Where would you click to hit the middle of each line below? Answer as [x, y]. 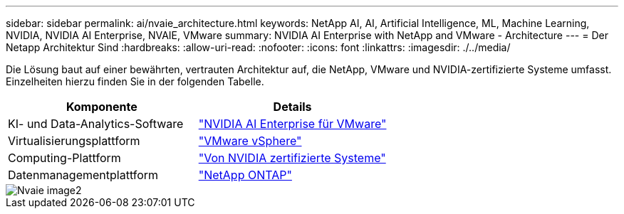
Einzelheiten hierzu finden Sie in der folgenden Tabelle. [135, 81]
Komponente [102, 107]
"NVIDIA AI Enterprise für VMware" [292, 124]
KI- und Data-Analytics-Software [96, 124]
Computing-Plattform [64, 158]
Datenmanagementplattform [83, 175]
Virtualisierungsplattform [74, 141]
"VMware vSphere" [250, 141]
